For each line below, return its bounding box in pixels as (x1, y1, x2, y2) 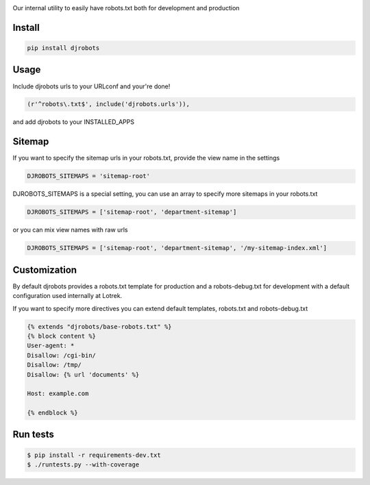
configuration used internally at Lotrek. (12, 292, 123, 300)
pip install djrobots (27, 45, 100, 51)
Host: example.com (27, 390, 89, 397)
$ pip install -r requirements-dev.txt (27, 451, 161, 459)
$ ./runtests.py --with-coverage (27, 461, 140, 469)
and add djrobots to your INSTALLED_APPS (12, 118, 135, 126)
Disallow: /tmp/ (27, 361, 82, 369)
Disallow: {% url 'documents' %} (27, 371, 140, 378)
